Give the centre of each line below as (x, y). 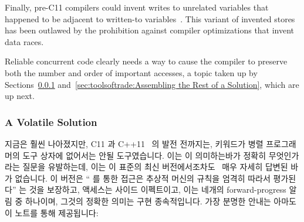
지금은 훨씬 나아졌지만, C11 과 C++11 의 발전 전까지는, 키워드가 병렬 (134, 143)
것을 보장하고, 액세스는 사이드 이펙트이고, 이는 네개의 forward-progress (158, 189)
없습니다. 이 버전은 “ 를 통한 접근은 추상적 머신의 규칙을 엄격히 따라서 (143, 178)
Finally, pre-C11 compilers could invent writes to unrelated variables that (137, 7)
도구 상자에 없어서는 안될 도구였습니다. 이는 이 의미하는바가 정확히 (144, 155)
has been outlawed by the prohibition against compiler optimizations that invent (150, 30)
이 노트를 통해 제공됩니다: (52, 212)
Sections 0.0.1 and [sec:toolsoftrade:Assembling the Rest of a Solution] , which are (152, 84)
